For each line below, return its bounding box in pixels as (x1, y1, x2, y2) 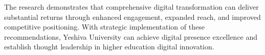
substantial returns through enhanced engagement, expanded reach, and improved (4, 11, 261, 22)
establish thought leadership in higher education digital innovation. (4, 41, 214, 52)
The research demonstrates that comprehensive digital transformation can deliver (4, 2, 259, 12)
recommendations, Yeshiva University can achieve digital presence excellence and (4, 31, 258, 42)
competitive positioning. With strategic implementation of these (4, 21, 205, 32)
